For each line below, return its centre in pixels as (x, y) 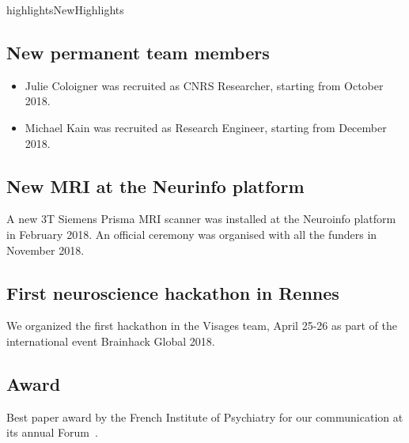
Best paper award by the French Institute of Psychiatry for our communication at (205, 416)
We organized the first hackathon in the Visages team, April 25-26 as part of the (202, 326)
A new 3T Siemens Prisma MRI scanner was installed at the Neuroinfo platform (201, 219)
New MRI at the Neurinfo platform (155, 186)
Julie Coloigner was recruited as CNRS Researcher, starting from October (204, 85)
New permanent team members (138, 52)
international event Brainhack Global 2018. (111, 341)
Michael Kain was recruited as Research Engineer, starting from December (206, 127)
